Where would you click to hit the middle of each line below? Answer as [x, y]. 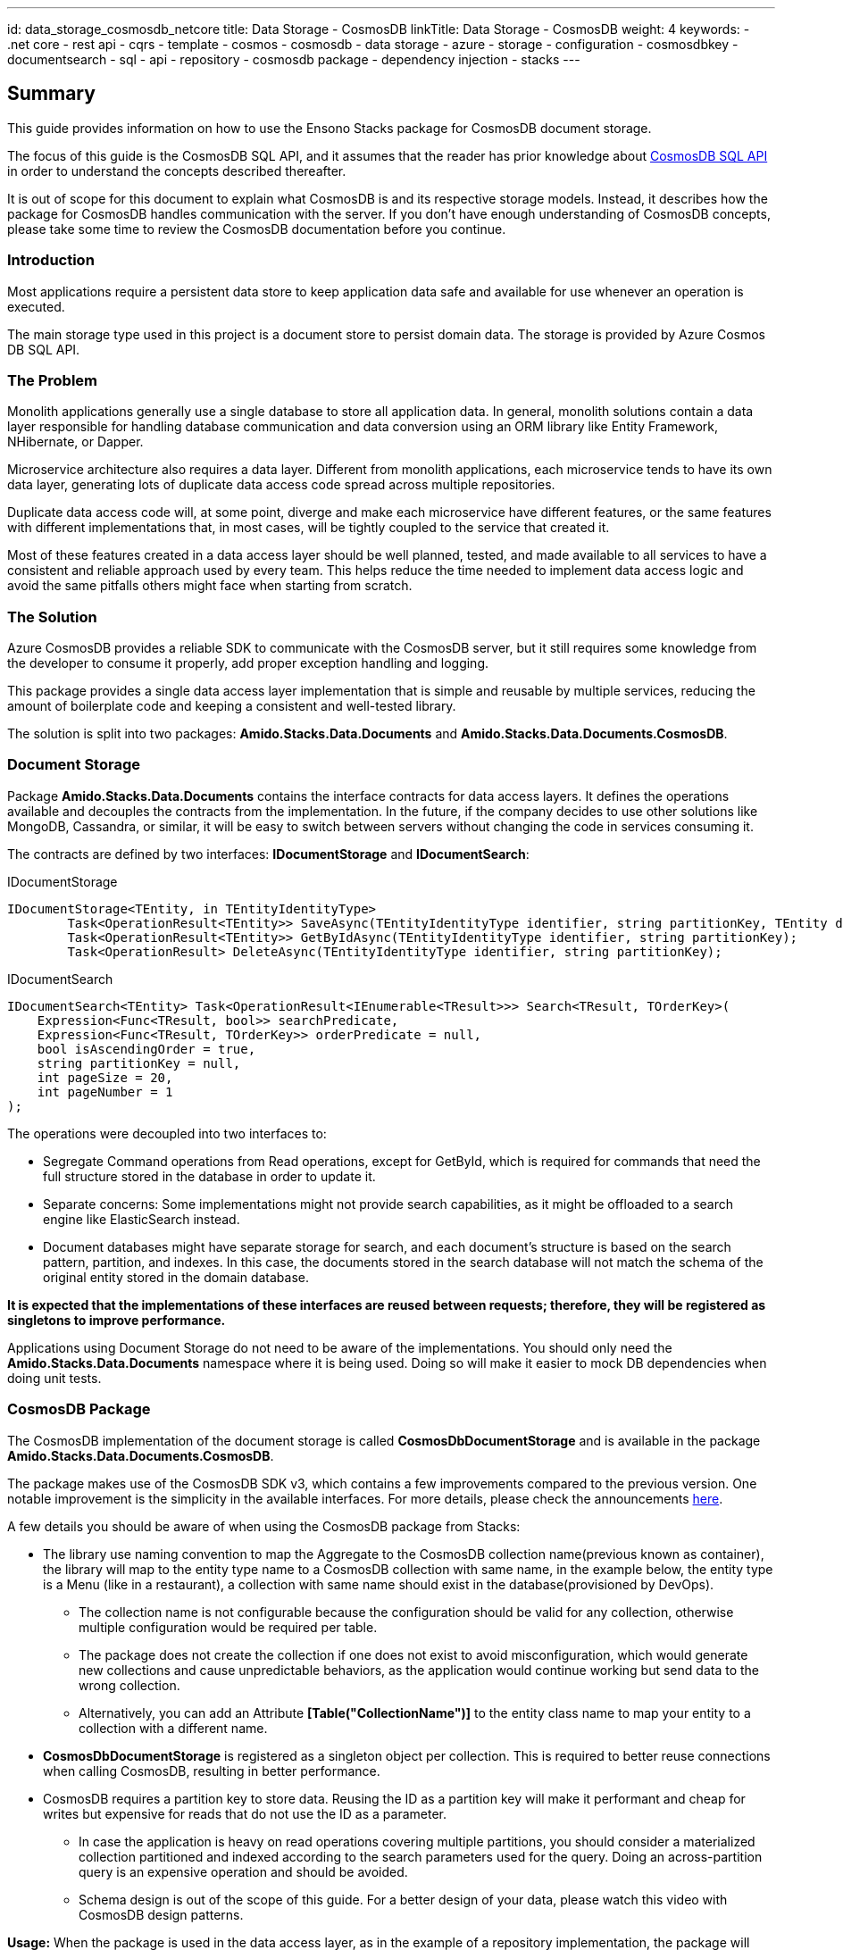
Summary [51, 94]
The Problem [53, 380]
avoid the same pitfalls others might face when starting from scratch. [210, 586]
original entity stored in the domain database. [176, 1277]
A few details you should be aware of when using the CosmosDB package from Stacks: [264, 1526]
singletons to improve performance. [117, 1320]
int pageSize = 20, [105, 1077]
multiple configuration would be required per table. [228, 1627]
